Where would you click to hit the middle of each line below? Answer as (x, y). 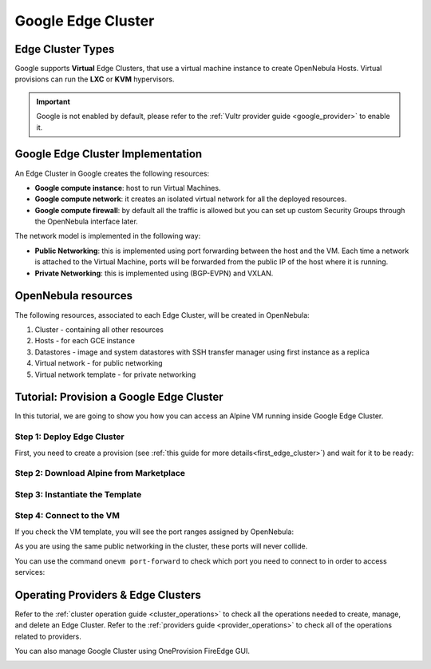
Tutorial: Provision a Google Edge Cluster (119, 397)
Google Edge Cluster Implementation (109, 154)
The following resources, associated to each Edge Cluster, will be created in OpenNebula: (162, 315)
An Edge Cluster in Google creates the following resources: (112, 173)
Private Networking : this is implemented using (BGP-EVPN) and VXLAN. (154, 273)
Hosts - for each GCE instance (85, 341)
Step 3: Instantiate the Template (78, 494)
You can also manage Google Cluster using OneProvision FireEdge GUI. (132, 651)
